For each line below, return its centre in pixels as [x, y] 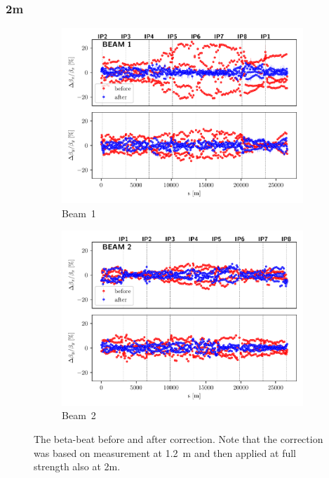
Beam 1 [79, 213]
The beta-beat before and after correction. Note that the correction [179, 438]
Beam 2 [79, 415]
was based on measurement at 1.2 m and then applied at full [165, 452]
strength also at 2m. [77, 466]
